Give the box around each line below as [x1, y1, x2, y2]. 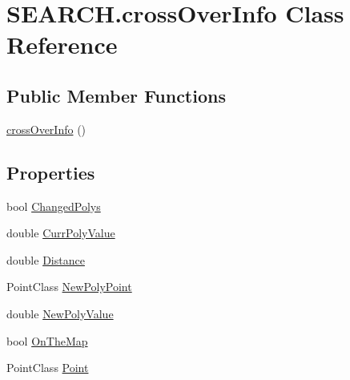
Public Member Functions [6, 83, 226, 107]
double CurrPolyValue [6, 224, 115, 241]
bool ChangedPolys [6, 197, 101, 214]
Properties [6, 160, 95, 184]
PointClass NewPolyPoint [6, 278, 132, 295]
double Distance [6, 251, 85, 268]
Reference [6, 28, 118, 61]
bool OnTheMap [6, 332, 88, 349]
